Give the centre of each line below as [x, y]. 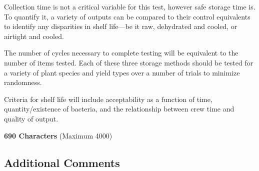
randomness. [23, 82]
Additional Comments [62, 162]
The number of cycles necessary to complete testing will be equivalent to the [121, 53]
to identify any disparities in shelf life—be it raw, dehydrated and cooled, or [121, 26]
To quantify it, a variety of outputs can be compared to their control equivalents [127, 16]
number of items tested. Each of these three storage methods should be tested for [129, 62]
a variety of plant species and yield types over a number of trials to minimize [122, 72]
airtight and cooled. [34, 36]
